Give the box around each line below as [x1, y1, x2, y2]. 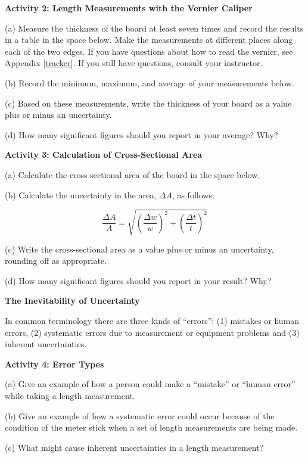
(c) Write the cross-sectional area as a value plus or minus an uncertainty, [5, 242, 274, 255]
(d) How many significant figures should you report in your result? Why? [5, 274, 272, 286]
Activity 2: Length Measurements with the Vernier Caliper [5, 2, 253, 14]
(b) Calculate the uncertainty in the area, [5, 188, 157, 201]
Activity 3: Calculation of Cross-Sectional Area [5, 148, 203, 161]
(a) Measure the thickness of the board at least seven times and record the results [5, 21, 304, 34]
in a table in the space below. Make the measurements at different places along [5, 33, 293, 46]
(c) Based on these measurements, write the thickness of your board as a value [5, 96, 292, 109]
